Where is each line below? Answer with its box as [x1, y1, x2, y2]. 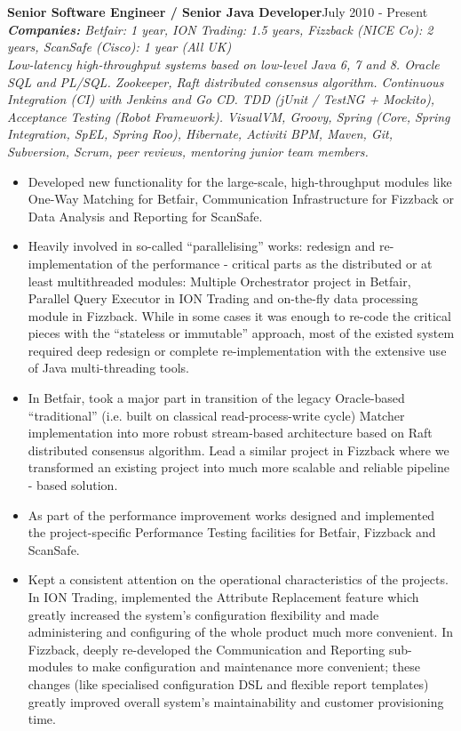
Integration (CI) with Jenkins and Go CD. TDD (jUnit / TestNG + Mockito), [7, 90, 435, 108]
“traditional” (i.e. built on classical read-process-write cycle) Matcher [28, 406, 405, 424]
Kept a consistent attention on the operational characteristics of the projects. [28, 570, 449, 589]
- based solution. [28, 476, 118, 494]
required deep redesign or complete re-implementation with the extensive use [28, 341, 447, 359]
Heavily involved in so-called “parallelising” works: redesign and [28, 237, 376, 255]
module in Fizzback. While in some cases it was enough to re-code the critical [28, 306, 451, 325]
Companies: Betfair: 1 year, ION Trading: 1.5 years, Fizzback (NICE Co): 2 [7, 20, 433, 38]
